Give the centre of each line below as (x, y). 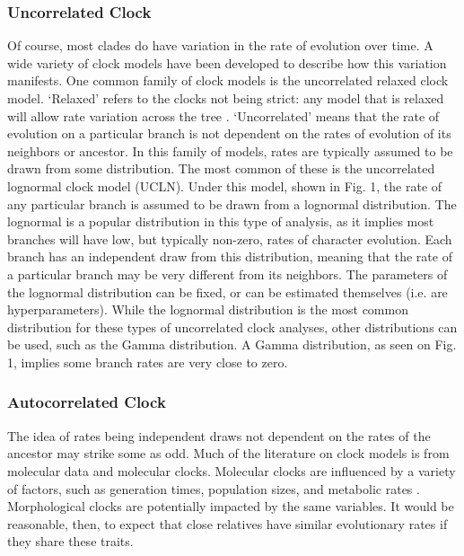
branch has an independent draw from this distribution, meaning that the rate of (230, 256)
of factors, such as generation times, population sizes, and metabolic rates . (214, 488)
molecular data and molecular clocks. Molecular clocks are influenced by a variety (232, 470)
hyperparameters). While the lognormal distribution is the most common (208, 309)
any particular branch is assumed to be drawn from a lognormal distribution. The (232, 203)
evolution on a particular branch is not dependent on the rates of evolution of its (229, 133)
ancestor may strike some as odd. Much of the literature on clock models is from (228, 453)
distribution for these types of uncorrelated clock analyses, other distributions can (232, 327)
